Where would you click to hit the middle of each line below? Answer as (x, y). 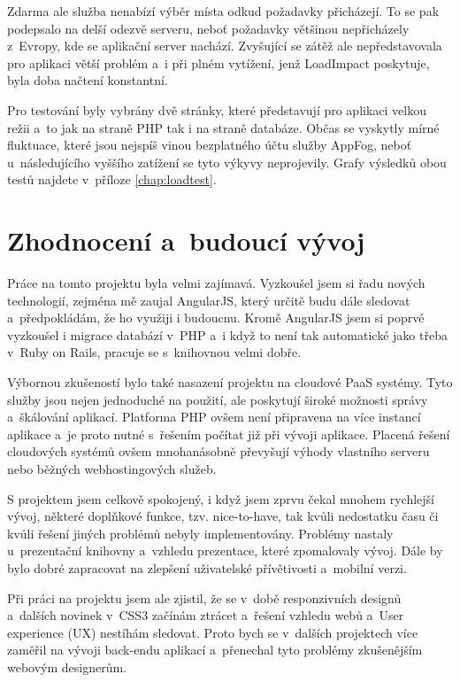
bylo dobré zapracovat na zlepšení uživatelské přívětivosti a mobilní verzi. (207, 567)
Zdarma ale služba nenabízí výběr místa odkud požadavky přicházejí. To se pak (223, 11)
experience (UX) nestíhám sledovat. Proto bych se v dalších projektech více (213, 632)
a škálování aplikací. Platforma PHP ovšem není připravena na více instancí (214, 417)
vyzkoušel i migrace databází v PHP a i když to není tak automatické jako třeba (227, 334)
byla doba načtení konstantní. (88, 80)
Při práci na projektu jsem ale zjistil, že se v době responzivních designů (204, 597)
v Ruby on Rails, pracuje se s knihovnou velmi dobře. (154, 352)
